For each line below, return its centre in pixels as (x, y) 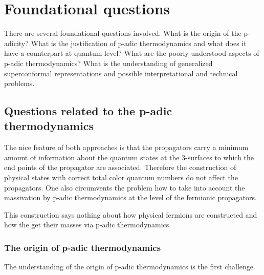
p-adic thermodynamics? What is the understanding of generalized (108, 63)
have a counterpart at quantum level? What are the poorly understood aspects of (132, 53)
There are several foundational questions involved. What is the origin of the (123, 33)
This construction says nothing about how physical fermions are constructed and (131, 214)
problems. (19, 83)
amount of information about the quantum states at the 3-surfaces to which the (129, 157)
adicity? (16, 43)
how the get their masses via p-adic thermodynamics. (88, 225)
